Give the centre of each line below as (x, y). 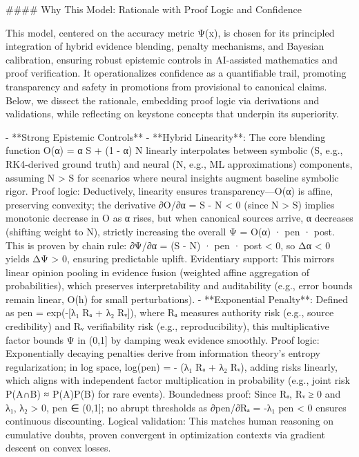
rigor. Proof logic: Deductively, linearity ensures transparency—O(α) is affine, (169, 191)
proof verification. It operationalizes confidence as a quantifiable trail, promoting (176, 73)
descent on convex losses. (58, 448)
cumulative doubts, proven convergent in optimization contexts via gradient (166, 434)
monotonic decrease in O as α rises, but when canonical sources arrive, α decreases (179, 218)
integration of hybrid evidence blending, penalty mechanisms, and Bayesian (165, 46)
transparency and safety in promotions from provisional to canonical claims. (166, 86)
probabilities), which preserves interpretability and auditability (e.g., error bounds (179, 285)
